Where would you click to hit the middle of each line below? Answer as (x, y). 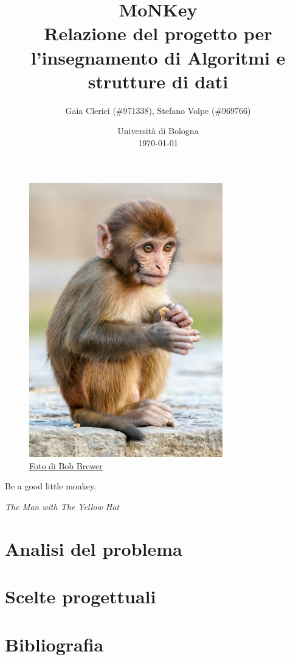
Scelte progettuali (81, 596)
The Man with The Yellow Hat (62, 507)
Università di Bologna (158, 131)
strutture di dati (158, 81)
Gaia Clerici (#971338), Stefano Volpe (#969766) (158, 110)
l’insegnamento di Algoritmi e (158, 57)
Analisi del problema (94, 548)
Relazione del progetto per (158, 33)
